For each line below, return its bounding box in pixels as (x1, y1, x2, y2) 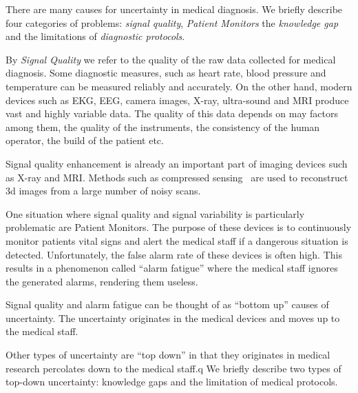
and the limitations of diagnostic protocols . (6, 29, 185, 43)
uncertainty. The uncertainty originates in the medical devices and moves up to (6, 310, 340, 325)
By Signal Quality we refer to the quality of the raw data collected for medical (6, 52, 336, 66)
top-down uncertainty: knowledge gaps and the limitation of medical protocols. (6, 374, 338, 389)
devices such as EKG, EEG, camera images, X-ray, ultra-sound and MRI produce (6, 92, 349, 107)
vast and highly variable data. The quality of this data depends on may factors (6, 106, 339, 121)
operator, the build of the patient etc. (6, 133, 164, 148)
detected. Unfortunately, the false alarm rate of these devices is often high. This (6, 247, 342, 261)
